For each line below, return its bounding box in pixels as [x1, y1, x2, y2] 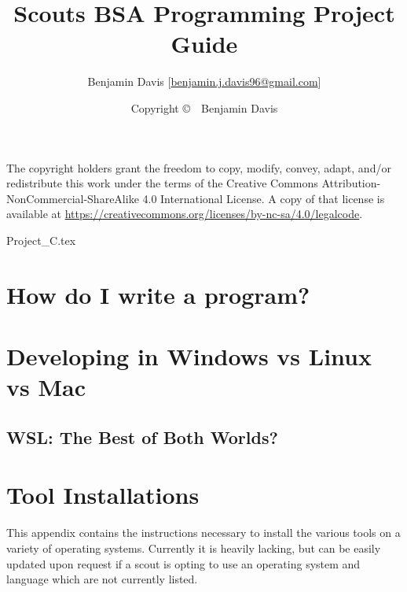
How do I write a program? [6, 278, 310, 310]
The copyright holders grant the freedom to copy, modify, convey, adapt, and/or [6, 159, 391, 176]
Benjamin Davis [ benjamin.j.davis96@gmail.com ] [87, 73, 321, 90]
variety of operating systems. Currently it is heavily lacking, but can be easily [6, 539, 381, 556]
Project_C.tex [6, 231, 76, 248]
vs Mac [6, 371, 86, 403]
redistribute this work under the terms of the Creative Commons [6, 175, 318, 191]
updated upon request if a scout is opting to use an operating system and [6, 555, 361, 572]
